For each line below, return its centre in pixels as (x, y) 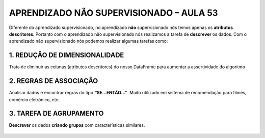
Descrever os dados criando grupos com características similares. (77, 125)
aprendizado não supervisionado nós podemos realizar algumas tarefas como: (89, 41)
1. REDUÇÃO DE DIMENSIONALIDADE (66, 55)
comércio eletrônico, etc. (34, 99)
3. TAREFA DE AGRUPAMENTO (56, 114)
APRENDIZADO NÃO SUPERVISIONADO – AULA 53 (114, 13)
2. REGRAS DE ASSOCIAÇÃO (53, 81)
